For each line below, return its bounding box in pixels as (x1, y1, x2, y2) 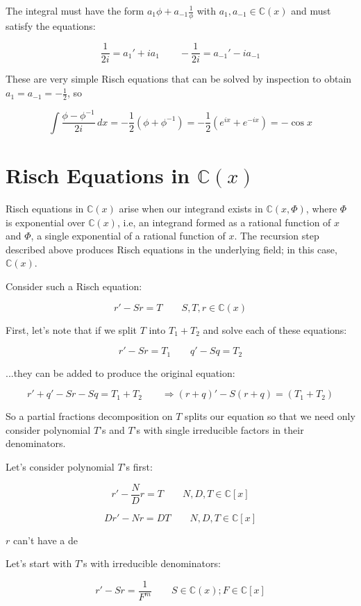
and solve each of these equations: (203, 322, 347, 337)
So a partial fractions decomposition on (6, 409, 173, 423)
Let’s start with (6, 556, 72, 571)
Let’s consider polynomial (6, 459, 115, 473)
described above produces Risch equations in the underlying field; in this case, (6, 242, 337, 256)
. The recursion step (234, 228, 319, 243)
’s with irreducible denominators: (81, 556, 221, 571)
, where (305, 201, 337, 215)
